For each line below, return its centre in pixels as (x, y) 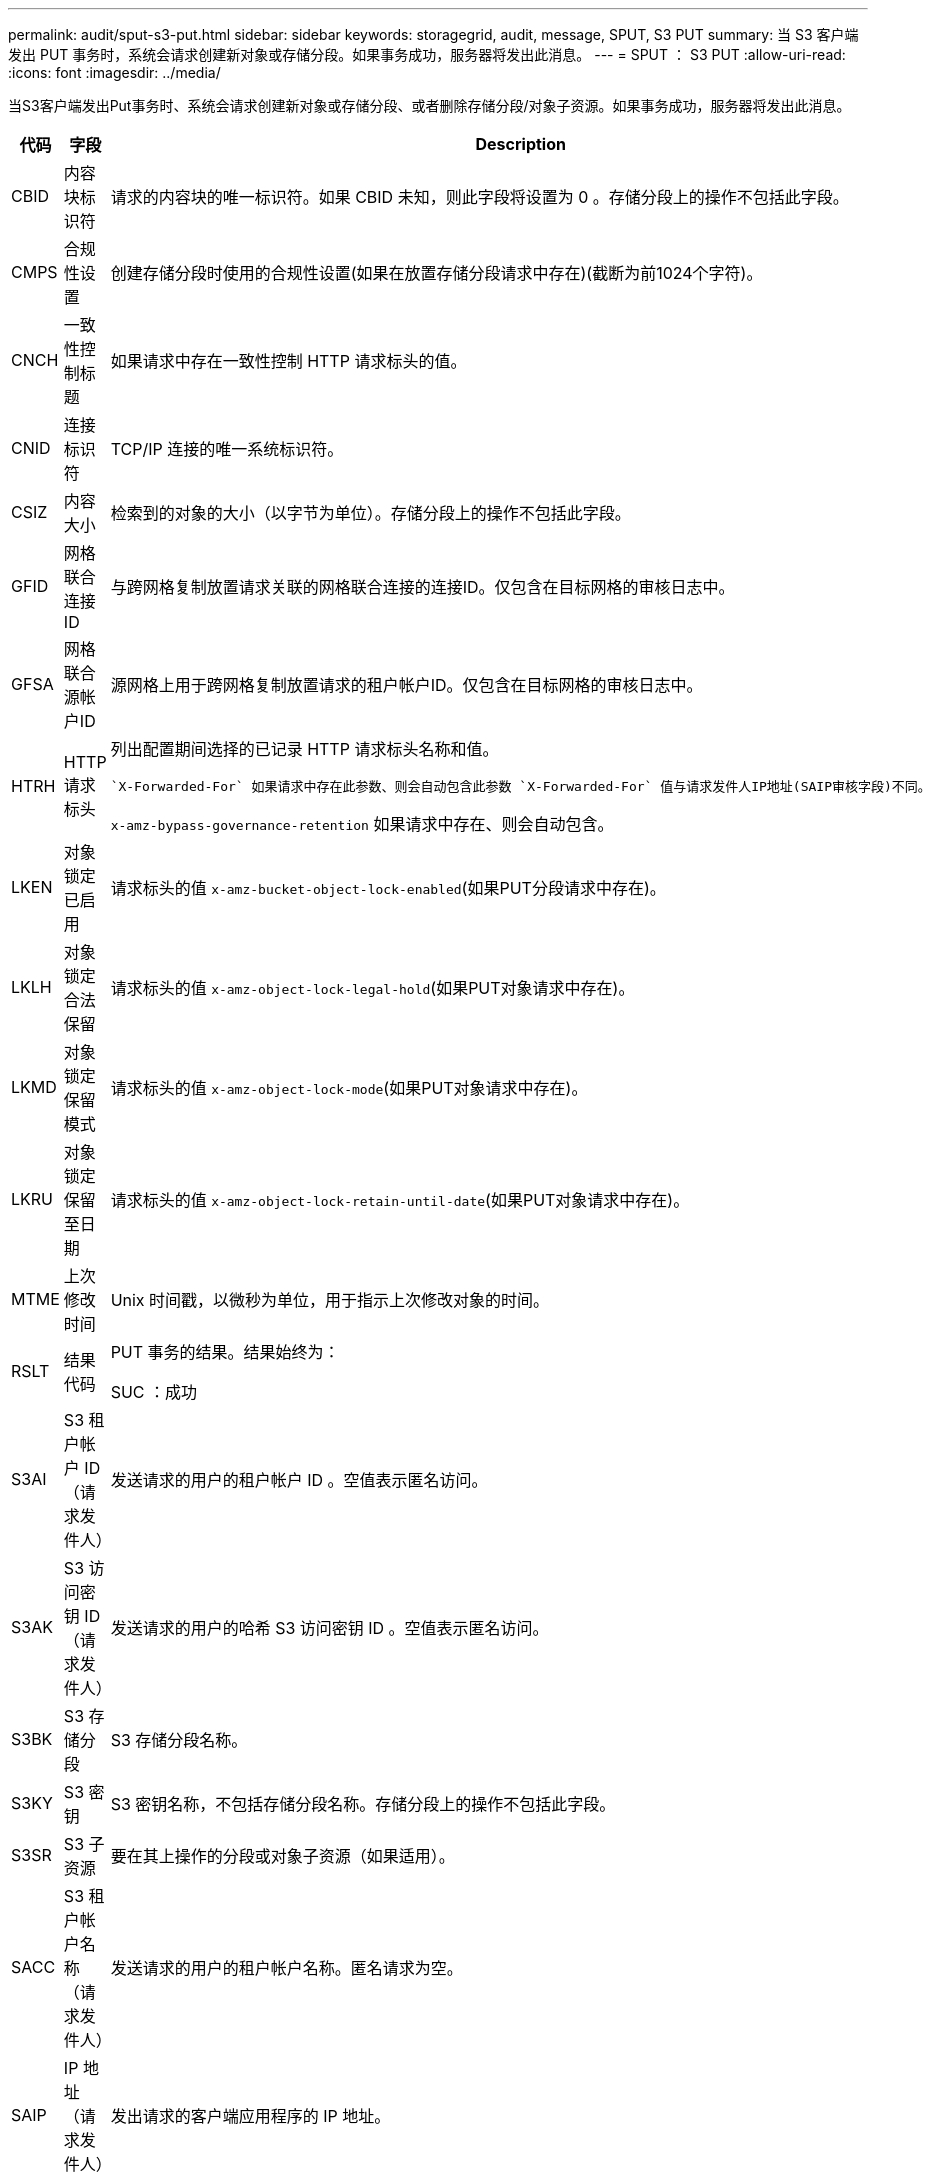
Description (520, 144)
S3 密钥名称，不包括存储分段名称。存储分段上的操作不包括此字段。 (363, 1804)
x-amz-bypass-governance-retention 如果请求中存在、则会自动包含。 (362, 824)
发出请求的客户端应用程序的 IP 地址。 (250, 2116)
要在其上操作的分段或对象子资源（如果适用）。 (282, 1856)
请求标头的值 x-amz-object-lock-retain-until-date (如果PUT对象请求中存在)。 (400, 1200)
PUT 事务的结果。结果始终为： (225, 1352)
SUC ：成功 (153, 1392)
